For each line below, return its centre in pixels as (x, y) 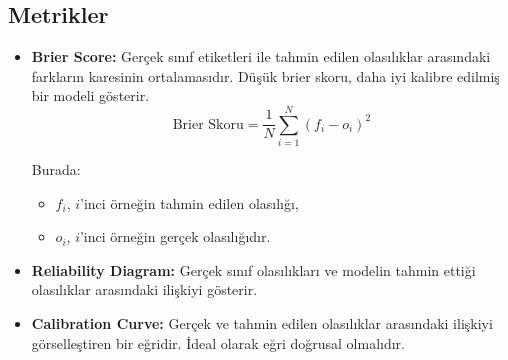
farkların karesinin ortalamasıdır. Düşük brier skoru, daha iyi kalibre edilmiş (265, 75)
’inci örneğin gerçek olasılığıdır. (175, 236)
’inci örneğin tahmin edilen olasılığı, (189, 202)
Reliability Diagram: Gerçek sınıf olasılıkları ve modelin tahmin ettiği (253, 269)
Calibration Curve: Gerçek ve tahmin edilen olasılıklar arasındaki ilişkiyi (262, 323)
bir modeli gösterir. (90, 95)
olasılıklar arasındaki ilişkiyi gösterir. (144, 289)
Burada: (56, 169)
